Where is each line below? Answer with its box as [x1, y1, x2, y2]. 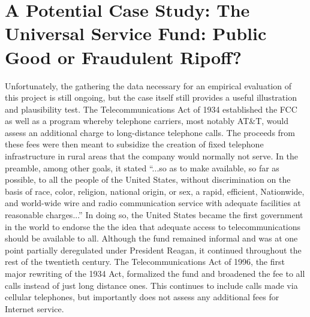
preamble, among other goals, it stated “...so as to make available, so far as [5, 161, 279, 174]
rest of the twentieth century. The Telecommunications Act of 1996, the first [5, 255, 285, 268]
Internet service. [5, 302, 64, 315]
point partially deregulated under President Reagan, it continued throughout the [5, 243, 302, 256]
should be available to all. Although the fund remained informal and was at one [5, 232, 298, 244]
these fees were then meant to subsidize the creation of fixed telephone [5, 138, 264, 150]
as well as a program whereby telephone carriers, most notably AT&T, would [5, 114, 289, 127]
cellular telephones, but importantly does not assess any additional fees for [5, 291, 279, 303]
